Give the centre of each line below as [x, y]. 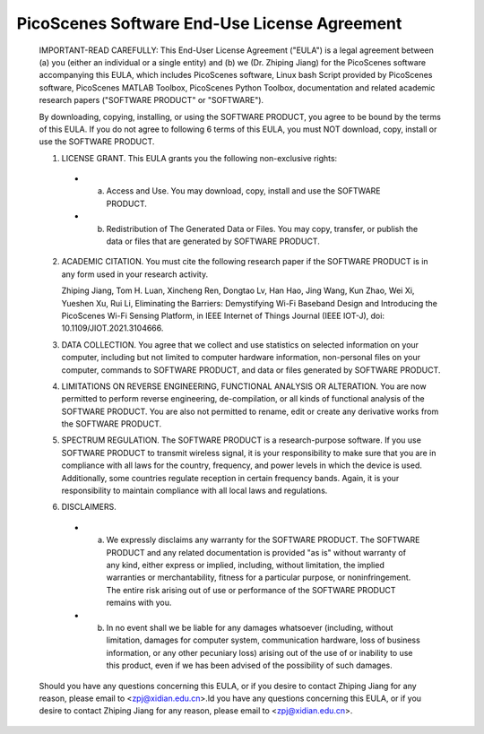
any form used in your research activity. [135, 274]
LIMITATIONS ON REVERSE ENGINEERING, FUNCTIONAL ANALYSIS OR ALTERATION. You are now [244, 386]
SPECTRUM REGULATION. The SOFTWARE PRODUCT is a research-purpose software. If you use [241, 440]
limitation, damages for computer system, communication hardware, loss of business [263, 640]
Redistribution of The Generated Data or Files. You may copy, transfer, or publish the [262, 229]
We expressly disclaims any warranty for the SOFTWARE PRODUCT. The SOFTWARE [263, 540]
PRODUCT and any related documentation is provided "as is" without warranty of [256, 552]
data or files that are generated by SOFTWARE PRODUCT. [213, 241]
